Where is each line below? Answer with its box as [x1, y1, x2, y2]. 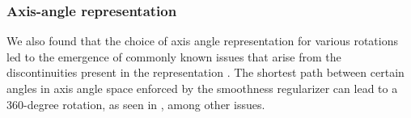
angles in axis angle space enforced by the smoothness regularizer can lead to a [6, 80, 398, 96]
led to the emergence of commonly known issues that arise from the [6, 48, 341, 65]
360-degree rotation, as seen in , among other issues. [6, 95, 265, 112]
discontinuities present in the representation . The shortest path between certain [6, 64, 405, 81]
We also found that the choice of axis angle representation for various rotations [6, 32, 398, 49]
